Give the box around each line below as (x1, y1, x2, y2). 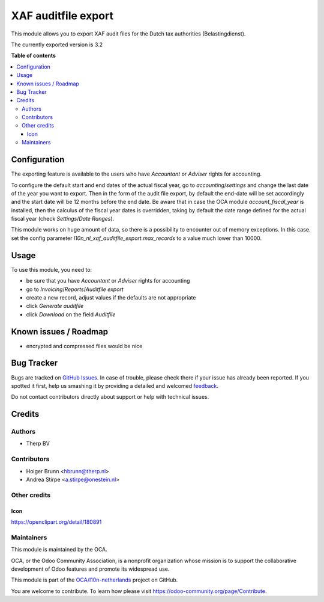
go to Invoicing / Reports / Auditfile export (26, 286, 124, 293)
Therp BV (26, 440, 50, 447)
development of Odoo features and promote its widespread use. (11, 565, 170, 573)
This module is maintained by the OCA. (11, 546, 107, 553)
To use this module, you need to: (11, 266, 92, 273)
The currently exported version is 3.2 (11, 41, 103, 48)
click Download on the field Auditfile (26, 310, 116, 318)
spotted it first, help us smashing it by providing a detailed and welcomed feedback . (11, 382, 219, 389)
